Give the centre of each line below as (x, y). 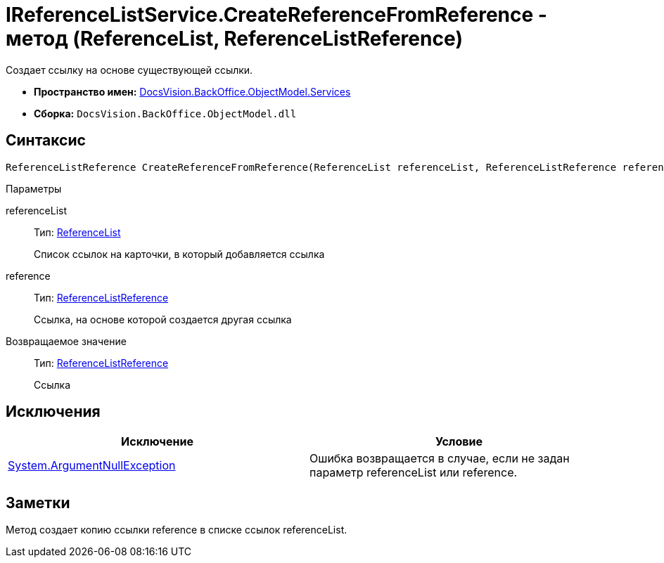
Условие (459, 442)
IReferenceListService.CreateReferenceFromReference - (276, 15)
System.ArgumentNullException (92, 466)
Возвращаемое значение (66, 341)
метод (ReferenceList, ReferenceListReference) (235, 39)
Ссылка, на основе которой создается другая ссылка (163, 319)
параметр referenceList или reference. (414, 473)
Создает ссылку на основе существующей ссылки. (129, 70)
